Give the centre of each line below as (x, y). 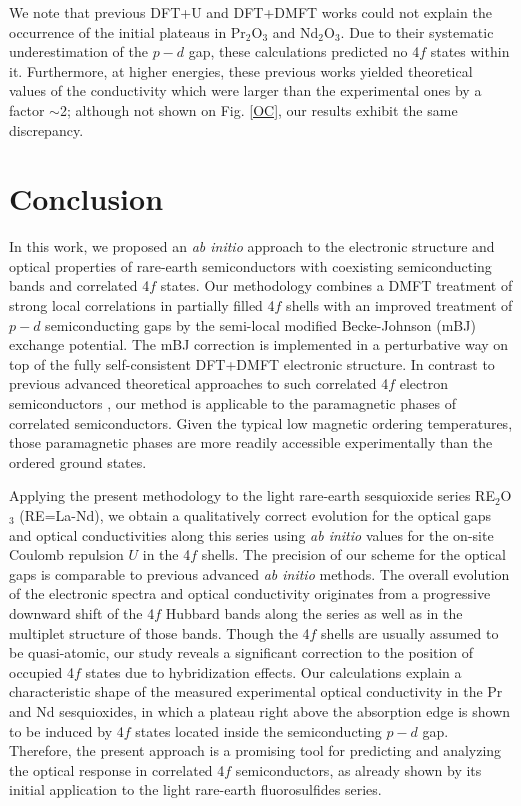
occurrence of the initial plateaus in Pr (127, 31)
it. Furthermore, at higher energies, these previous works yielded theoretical (241, 70)
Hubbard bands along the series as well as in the (314, 612)
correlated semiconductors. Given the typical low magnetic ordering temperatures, (261, 422)
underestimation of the (78, 51)
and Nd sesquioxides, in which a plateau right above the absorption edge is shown (260, 710)
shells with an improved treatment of (399, 305)
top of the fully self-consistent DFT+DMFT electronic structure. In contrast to (252, 363)
